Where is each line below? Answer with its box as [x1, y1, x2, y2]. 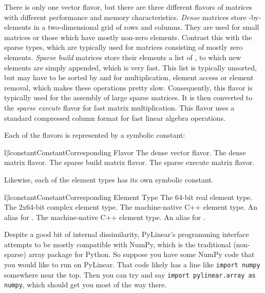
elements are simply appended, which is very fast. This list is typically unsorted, [4, 62, 257, 72]
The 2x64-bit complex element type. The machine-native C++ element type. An [4, 202, 258, 212]
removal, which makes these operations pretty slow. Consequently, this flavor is [4, 82, 253, 93]
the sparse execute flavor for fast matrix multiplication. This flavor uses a [4, 102, 235, 113]
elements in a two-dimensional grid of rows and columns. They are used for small [4, 22, 259, 32]
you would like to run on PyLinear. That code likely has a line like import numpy [4, 259, 260, 270]
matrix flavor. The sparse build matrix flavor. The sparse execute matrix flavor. [4, 157, 255, 168]
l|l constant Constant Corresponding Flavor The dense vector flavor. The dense [4, 146, 246, 157]
